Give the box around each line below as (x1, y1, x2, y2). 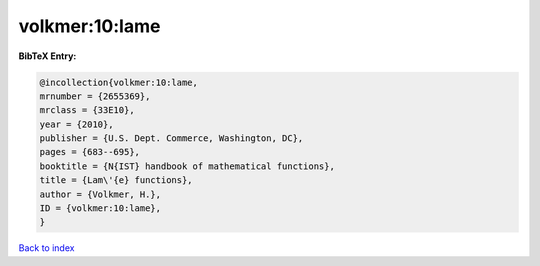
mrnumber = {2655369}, (39, 90, 151, 102)
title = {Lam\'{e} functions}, (39, 175, 194, 186)
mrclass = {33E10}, (39, 105, 135, 116)
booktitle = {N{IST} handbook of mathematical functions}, (39, 160, 335, 172)
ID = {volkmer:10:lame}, (39, 203, 162, 214)
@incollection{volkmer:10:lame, (39, 76, 199, 88)
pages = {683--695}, (39, 146, 140, 158)
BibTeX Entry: (18, 50, 77, 62)
